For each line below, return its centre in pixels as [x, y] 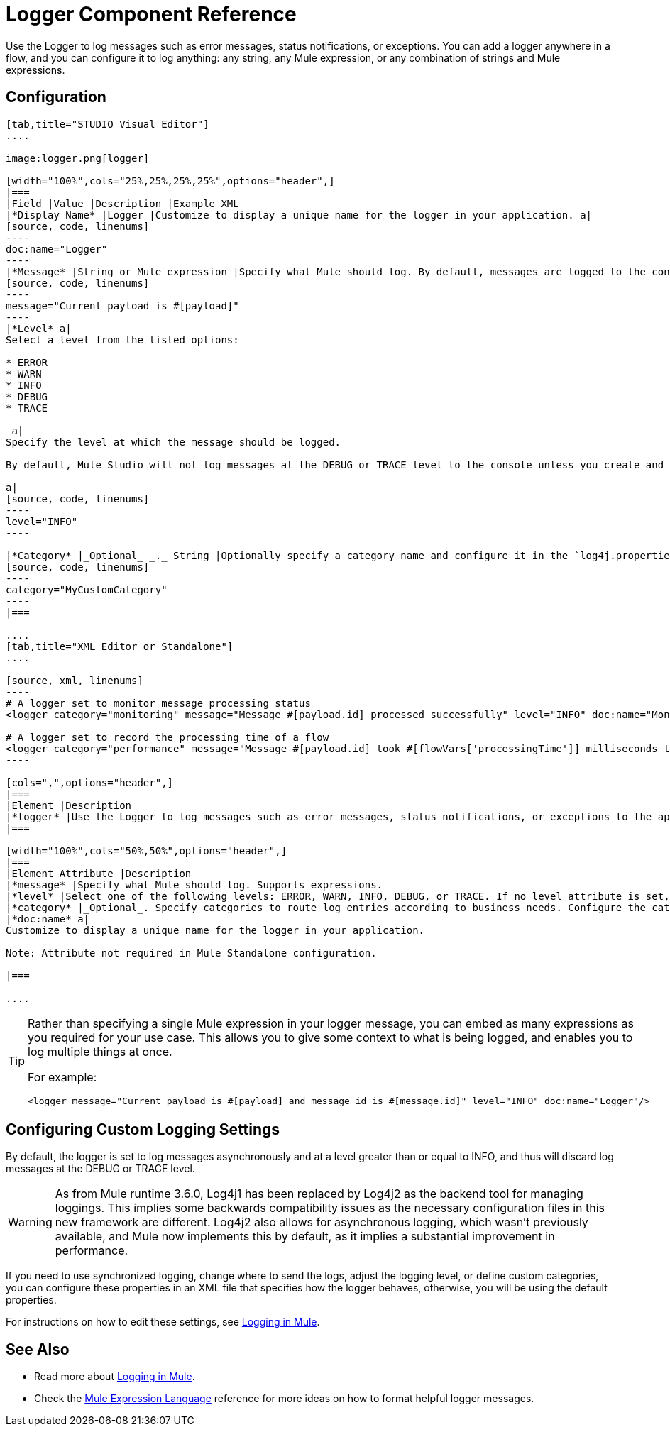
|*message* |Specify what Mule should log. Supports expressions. [194, 885]
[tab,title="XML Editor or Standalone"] [120, 646]
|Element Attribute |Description [99, 873]
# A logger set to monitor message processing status [158, 703]
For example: [62, 1077]
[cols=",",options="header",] [90, 782]
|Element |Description [69, 805]
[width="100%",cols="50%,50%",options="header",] [147, 850]
